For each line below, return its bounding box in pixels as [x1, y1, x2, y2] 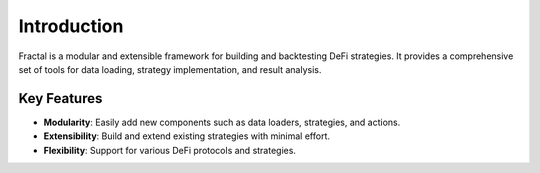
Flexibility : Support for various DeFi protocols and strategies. [43, 144, 297, 156]
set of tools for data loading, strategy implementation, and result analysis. [18, 63, 322, 75]
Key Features [18, 90, 103, 107]
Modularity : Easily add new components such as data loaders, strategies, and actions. [43, 116, 401, 128]
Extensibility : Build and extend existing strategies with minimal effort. [43, 130, 330, 142]
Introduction [18, 15, 124, 37]
